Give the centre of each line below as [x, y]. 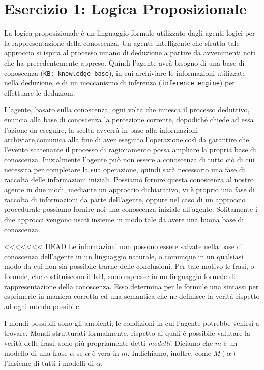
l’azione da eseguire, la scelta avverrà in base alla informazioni [101, 129]
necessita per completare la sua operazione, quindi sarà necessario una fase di [125, 169]
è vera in [105, 353]
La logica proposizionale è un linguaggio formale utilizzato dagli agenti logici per [130, 33]
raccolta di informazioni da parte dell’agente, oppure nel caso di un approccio [125, 199]
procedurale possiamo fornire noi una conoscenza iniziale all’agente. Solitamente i [131, 209]
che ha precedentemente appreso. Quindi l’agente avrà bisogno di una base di [124, 62]
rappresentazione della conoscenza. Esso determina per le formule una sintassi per [131, 286]
